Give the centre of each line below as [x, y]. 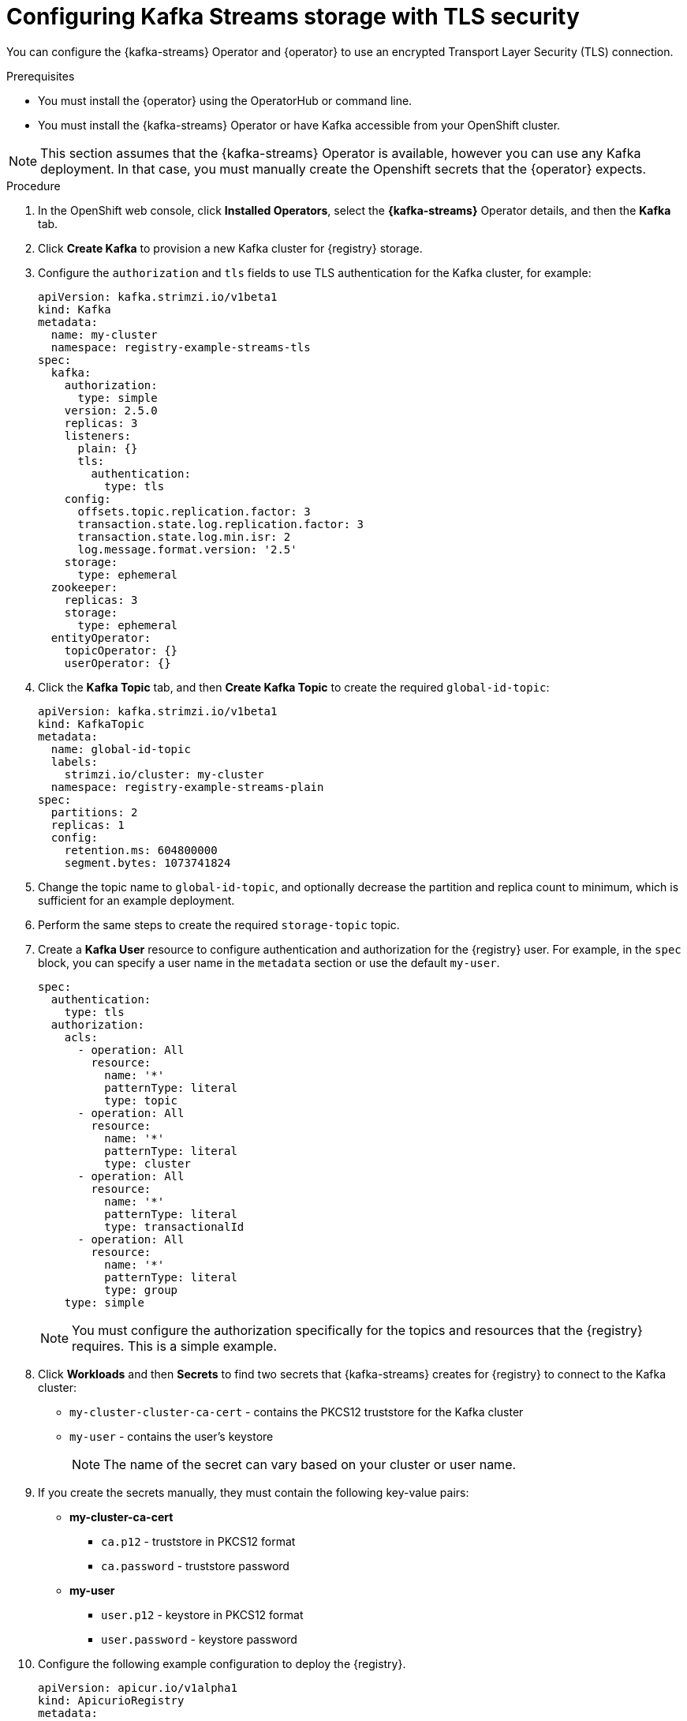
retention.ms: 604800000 [141, 850]
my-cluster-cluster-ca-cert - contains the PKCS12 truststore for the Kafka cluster [297, 1412]
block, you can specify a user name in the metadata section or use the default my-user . [269, 962]
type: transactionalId [174, 1226]
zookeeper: [84, 587]
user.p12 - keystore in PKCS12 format [202, 1614]
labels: [74, 761]
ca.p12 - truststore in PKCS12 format [198, 1541]
